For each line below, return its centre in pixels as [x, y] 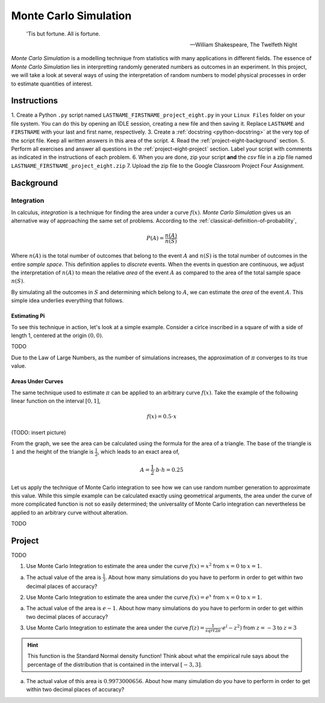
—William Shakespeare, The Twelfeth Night [243, 45]
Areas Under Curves [37, 382]
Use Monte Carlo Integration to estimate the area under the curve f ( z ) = [115, 628]
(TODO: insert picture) [39, 432]
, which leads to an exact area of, [138, 452]
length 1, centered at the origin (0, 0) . [57, 336]
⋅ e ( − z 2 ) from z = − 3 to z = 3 [259, 627]
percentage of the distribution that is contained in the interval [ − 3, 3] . [115, 664]
